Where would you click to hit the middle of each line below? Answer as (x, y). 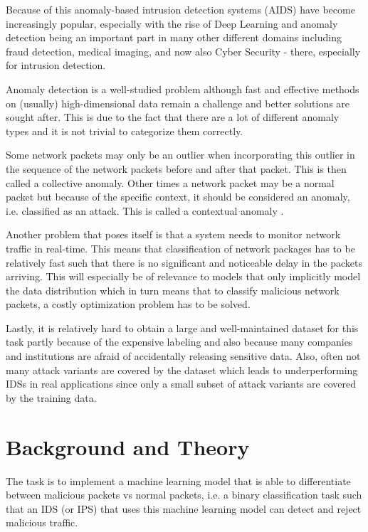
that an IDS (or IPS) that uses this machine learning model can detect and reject (184, 508)
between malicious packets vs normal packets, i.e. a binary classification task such (184, 495)
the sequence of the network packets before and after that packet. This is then (176, 168)
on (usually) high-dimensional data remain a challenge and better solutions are (178, 103)
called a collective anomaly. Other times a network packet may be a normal (170, 182)
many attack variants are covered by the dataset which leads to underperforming (182, 369)
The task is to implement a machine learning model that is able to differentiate (178, 480)
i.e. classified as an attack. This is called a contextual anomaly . (145, 210)
